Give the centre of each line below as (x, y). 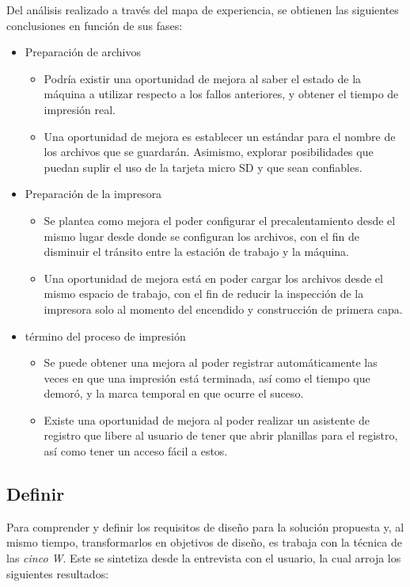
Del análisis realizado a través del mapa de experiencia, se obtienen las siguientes (203, 10)
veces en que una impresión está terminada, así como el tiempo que (207, 377)
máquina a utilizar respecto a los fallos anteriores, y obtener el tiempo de (221, 94)
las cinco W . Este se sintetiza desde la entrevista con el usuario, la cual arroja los (204, 558)
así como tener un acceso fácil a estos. (136, 451)
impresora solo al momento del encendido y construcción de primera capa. (223, 309)
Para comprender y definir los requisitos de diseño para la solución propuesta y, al (205, 526)
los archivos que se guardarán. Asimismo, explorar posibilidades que (209, 152)
